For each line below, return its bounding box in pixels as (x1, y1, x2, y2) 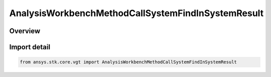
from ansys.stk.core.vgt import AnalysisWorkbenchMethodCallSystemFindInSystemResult (20, 59, 237, 65)
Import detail (9, 43, 50, 51)
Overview (9, 27, 41, 35)
